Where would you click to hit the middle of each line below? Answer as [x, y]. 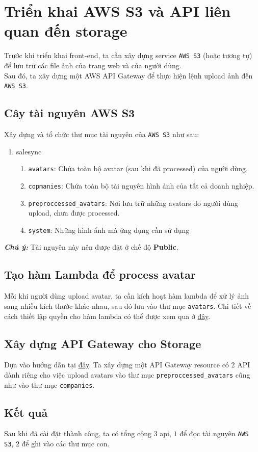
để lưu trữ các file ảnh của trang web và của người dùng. [93, 65]
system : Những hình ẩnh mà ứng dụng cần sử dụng [109, 230]
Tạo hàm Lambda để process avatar [100, 274]
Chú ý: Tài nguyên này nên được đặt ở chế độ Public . [91, 247]
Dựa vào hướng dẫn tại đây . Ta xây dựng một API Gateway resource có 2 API [127, 365]
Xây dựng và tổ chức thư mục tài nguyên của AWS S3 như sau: [102, 134]
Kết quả [26, 412]
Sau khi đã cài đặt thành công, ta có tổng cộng [78, 433]
